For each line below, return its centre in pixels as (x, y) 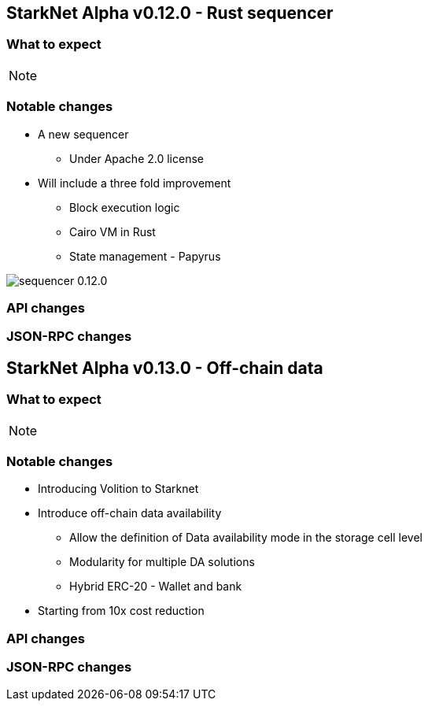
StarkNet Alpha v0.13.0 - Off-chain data (165, 368)
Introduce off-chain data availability (130, 513)
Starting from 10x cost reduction (121, 611)
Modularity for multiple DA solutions (162, 562)
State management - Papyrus (145, 256)
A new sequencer (83, 134)
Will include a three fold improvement (135, 183)
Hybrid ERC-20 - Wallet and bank (156, 587)
